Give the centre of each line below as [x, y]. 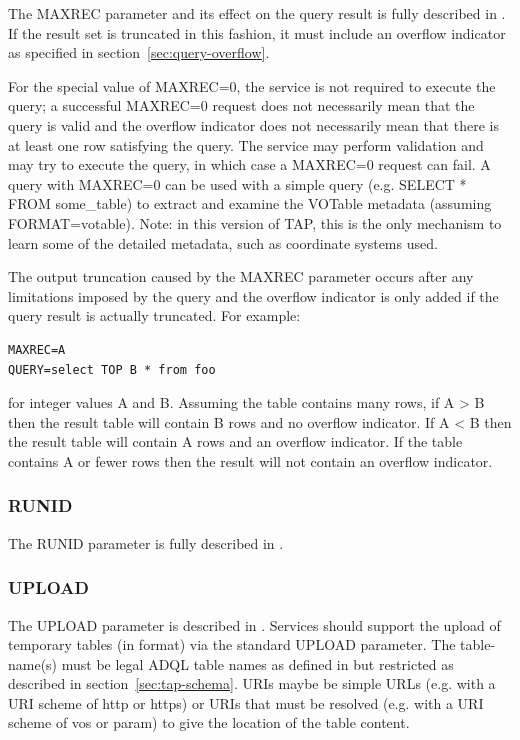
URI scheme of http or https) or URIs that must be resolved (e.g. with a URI [246, 702]
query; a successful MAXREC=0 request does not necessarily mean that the [241, 105]
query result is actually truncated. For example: [154, 315]
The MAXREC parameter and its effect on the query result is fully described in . [257, 13]
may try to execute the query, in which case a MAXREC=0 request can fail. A [249, 164]
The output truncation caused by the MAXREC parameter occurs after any [241, 276]
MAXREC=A [37, 349]
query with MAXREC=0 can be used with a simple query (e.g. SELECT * [237, 183]
